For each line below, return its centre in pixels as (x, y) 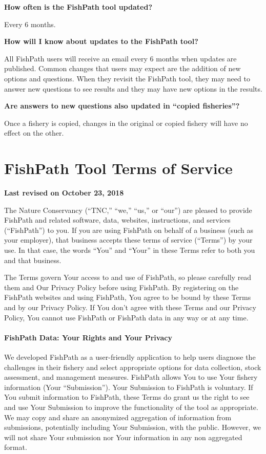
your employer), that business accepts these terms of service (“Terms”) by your (128, 240)
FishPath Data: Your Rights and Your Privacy (88, 337)
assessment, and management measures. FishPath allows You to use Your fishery (131, 377)
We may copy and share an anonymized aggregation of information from (118, 417)
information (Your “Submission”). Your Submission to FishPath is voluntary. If (129, 387)
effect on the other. (34, 133)
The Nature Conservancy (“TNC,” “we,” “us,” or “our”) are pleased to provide (128, 210)
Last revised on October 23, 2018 (64, 193)
